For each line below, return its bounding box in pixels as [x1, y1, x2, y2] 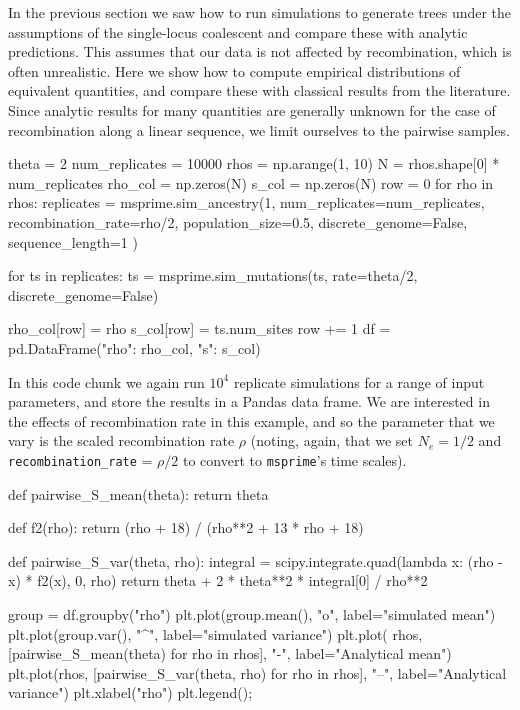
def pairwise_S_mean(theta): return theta [8, 483, 269, 504]
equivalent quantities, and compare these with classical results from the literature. [8, 80, 511, 101]
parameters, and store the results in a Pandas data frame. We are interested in [8, 391, 490, 412]
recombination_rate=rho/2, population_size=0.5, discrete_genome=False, [8, 211, 468, 232]
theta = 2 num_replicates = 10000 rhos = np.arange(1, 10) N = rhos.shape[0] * [8, 153, 500, 174]
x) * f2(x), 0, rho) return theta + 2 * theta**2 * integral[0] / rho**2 [8, 570, 428, 591]
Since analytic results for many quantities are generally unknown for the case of [8, 99, 496, 120]
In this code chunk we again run [8, 371, 205, 392]
